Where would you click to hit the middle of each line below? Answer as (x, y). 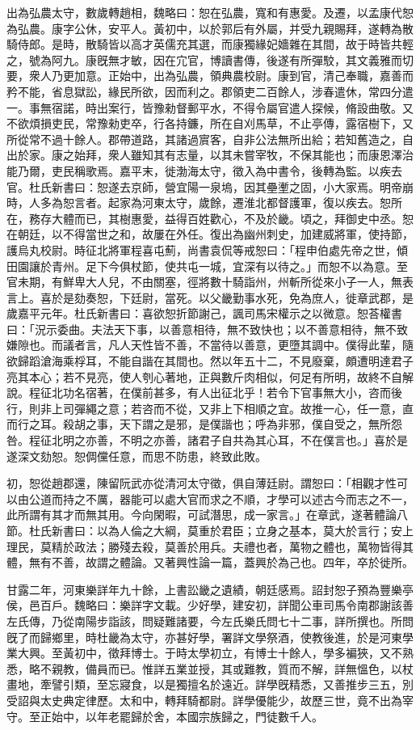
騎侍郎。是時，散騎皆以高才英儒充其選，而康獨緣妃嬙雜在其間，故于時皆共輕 (210, 44)
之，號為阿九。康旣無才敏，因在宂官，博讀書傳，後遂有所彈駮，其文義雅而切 (210, 59)
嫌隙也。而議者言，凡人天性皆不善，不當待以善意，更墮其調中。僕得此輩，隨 (210, 345)
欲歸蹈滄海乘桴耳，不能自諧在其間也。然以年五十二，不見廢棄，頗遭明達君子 (210, 361)
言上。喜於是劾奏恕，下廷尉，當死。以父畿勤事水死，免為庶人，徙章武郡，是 (210, 297)
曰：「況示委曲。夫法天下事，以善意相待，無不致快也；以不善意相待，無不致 (207, 329)
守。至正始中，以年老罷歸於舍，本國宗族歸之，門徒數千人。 (165, 716)
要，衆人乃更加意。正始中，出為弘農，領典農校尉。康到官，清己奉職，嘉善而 (210, 76)
